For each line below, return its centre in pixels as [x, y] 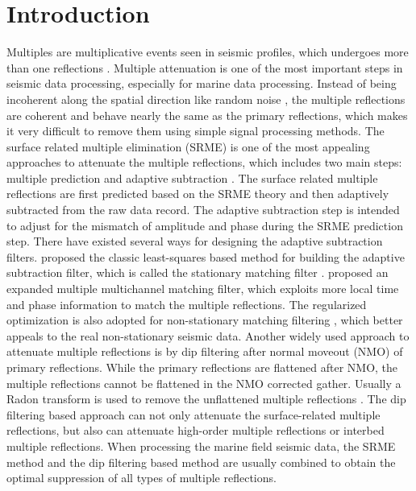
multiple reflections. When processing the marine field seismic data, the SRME [201, 446]
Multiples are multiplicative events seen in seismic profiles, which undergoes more [208, 52]
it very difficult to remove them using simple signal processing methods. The [196, 131]
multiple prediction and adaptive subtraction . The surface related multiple [192, 177]
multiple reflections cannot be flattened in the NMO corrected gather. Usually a [204, 383]
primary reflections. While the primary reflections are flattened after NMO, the [202, 367]
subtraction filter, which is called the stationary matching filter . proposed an [198, 272]
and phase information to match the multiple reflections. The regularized [187, 304]
